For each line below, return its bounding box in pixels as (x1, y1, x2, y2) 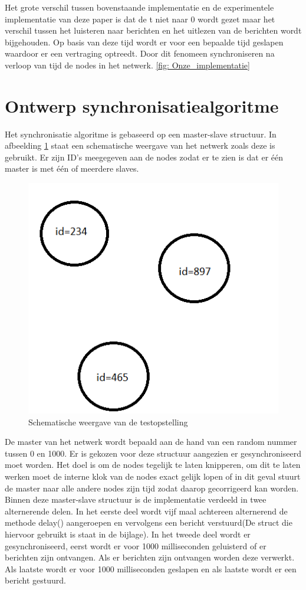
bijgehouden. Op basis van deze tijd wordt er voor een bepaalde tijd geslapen (5, 35, 284, 48)
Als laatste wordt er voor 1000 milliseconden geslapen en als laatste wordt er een (5, 562, 297, 575)
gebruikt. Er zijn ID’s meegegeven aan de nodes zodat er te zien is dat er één (5, 150, 284, 163)
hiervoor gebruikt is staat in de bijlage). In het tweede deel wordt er (5, 528, 251, 540)
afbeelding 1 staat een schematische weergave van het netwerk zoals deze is (5, 139, 275, 152)
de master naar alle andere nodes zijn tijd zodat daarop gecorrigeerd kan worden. (5, 481, 299, 494)
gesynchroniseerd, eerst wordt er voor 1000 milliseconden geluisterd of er (5, 539, 266, 552)
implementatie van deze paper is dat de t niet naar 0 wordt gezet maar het (5, 12, 275, 25)
